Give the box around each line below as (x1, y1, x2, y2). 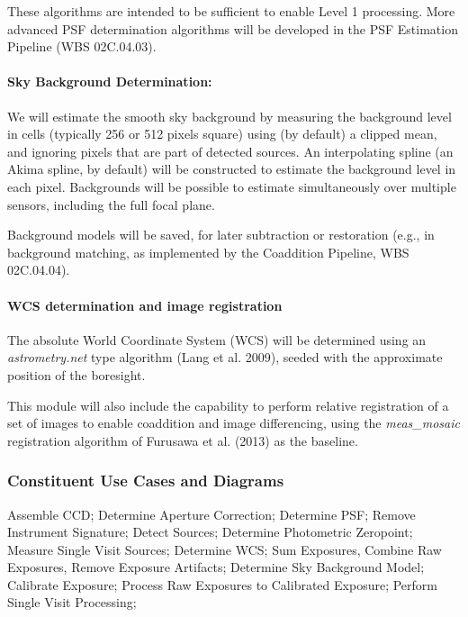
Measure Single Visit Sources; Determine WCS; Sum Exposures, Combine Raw (7, 540, 442, 558)
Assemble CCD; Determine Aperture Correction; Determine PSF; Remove (7, 504, 416, 523)
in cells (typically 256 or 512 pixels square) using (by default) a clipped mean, (7, 124, 437, 143)
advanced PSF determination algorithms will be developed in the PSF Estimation (7, 19, 458, 38)
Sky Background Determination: (7, 72, 212, 91)
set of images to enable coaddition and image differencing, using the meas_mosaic (7, 413, 460, 432)
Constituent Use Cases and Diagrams (7, 469, 284, 492)
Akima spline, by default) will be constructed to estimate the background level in (7, 159, 456, 178)
